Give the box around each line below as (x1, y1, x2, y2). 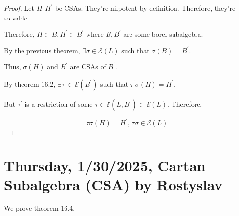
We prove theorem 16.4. (4, 203, 75, 213)
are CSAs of (70, 61, 106, 72)
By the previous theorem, (4, 45, 80, 55)
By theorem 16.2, (4, 79, 56, 89)
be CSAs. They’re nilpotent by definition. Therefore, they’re (55, 3, 236, 13)
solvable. (4, 12, 29, 22)
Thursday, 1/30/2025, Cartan (4, 156, 206, 176)
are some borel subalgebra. (123, 29, 203, 39)
